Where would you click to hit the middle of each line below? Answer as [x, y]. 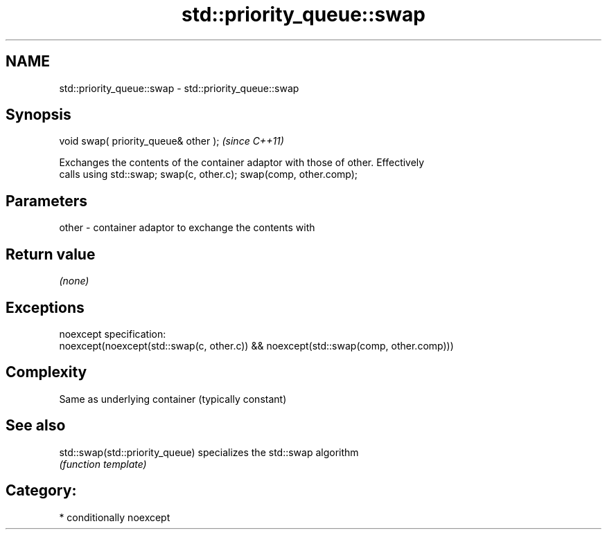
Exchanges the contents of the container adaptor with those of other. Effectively [242, 163]
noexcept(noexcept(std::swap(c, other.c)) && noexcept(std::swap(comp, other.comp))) [256, 345]
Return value [51, 254]
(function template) [103, 464]
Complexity [46, 372]
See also [36, 426]
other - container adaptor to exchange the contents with [187, 228]
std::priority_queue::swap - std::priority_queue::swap [179, 88]
